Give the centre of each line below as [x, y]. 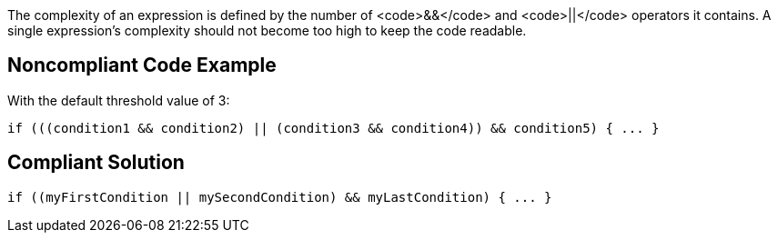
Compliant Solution [96, 163]
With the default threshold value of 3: [119, 100]
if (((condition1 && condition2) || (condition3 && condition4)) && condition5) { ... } [333, 128]
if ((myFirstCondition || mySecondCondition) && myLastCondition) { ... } [280, 197]
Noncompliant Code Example [142, 65]
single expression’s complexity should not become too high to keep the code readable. [267, 30]
